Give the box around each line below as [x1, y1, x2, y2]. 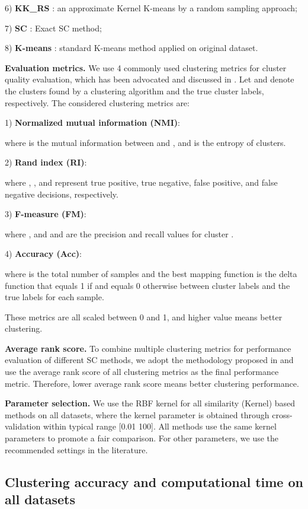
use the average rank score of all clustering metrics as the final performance [5, 365, 279, 378]
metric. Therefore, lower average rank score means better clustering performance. [5, 377, 299, 389]
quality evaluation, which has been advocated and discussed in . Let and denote [5, 73, 294, 85]
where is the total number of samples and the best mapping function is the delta [5, 267, 297, 279]
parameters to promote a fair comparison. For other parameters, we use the [5, 432, 279, 444]
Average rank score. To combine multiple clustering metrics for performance [5, 342, 291, 354]
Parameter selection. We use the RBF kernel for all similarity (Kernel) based [5, 397, 296, 409]
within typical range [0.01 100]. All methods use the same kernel [43, 420, 277, 432]
